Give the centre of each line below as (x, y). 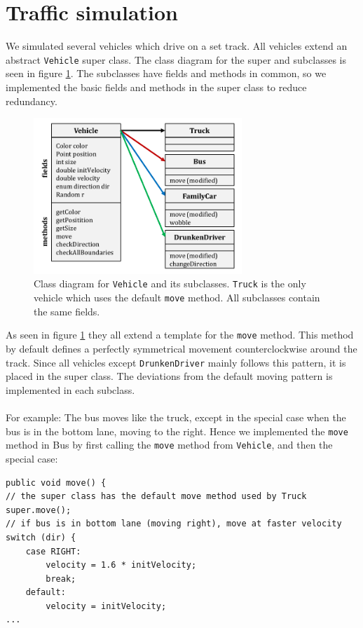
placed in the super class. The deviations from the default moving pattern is (169, 376)
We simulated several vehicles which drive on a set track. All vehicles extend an (177, 46)
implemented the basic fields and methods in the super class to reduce (156, 87)
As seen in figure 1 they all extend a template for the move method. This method (180, 335)
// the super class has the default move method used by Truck (156, 497)
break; (61, 579)
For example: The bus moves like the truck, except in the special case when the (176, 417)
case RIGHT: (53, 551)
